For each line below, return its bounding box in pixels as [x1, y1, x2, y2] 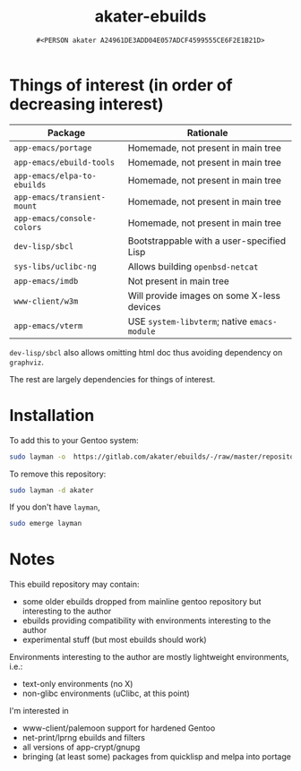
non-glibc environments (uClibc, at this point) [21, 688, 190, 699]
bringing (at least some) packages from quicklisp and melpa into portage [21, 751, 291, 762]
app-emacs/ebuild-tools [13, 157, 116, 167]
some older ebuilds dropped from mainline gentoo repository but [21, 596, 262, 607]
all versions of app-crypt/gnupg [21, 741, 141, 753]
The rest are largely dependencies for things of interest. [9, 373, 216, 384]
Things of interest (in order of [9, 74, 233, 95]
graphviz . [9, 356, 45, 367]
